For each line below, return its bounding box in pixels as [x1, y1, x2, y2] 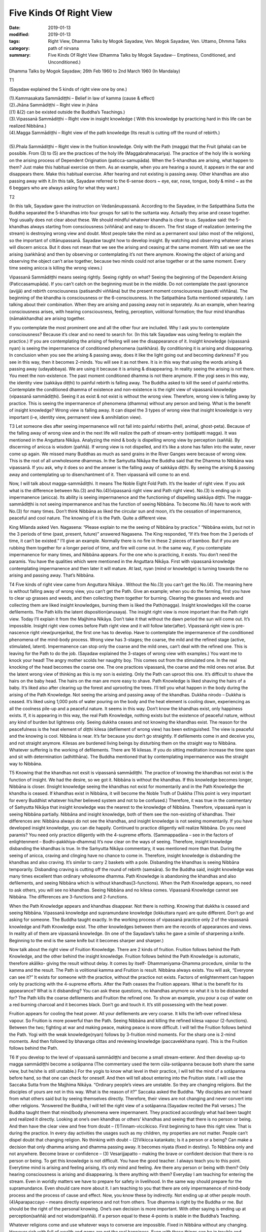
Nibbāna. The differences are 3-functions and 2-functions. [9, 894, 129, 900]
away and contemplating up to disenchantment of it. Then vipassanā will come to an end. [9, 471, 190, 478]
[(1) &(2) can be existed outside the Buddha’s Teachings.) [9, 109, 125, 115]
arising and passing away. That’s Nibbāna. [9, 572, 95, 579]
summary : [9, 52, 31, 58]
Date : [9, 25, 21, 31]
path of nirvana [48, 45, 79, 51]
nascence [9, 630, 30, 636]
